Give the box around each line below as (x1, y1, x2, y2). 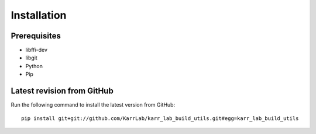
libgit (25, 54, 37, 61)
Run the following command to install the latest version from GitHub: (11, 101, 176, 108)
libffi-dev (25, 47, 48, 54)
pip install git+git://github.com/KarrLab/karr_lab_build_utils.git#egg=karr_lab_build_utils (21, 115, 299, 122)
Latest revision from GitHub (11, 86, 114, 96)
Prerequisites (11, 31, 61, 41)
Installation (11, 9, 67, 22)
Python (25, 62, 43, 69)
